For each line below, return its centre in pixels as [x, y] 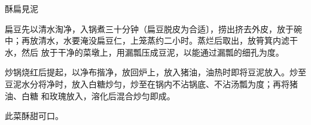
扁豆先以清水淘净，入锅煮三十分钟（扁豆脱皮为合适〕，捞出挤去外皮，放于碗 [153, 28]
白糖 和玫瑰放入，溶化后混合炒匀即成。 [98, 95]
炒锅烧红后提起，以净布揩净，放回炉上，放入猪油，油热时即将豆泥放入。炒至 [155, 72]
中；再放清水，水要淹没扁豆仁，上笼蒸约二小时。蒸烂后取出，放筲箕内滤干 [151, 40]
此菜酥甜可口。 [34, 116]
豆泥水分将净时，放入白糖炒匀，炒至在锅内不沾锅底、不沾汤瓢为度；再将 [147, 83]
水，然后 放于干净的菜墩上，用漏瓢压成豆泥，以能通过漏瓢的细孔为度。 [144, 52]
